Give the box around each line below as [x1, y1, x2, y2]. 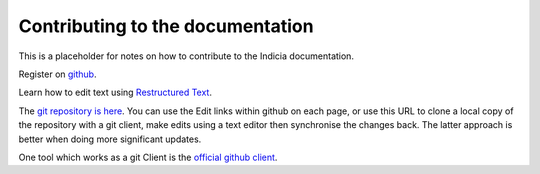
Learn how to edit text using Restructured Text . [18, 86, 212, 99]
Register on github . [18, 68, 97, 80]
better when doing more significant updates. [18, 133, 202, 145]
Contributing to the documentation [18, 15, 314, 37]
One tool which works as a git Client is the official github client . [18, 151, 278, 163]
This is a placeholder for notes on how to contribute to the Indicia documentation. [18, 50, 355, 62]
